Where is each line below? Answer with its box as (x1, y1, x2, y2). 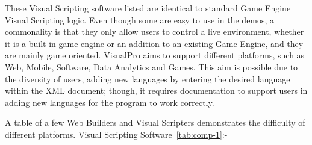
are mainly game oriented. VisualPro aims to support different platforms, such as (5, 49, 305, 61)
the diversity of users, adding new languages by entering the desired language (5, 72, 290, 85)
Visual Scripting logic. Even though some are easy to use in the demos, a (5, 13, 275, 26)
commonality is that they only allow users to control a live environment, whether (5, 25, 304, 38)
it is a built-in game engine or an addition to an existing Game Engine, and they (5, 37, 304, 49)
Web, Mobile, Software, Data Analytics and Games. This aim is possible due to (5, 60, 298, 73)
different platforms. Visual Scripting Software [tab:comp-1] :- (5, 128, 228, 140)
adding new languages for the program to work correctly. (5, 96, 214, 108)
